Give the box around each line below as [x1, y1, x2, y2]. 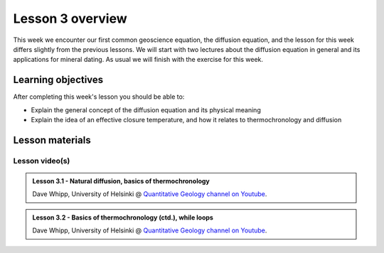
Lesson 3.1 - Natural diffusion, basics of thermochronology [32, 176, 210, 185]
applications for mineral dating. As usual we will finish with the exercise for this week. [13, 55, 263, 64]
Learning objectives [13, 74, 104, 86]
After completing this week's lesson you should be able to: [13, 92, 185, 101]
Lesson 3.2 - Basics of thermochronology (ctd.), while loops [32, 213, 213, 222]
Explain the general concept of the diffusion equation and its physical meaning [31, 105, 261, 114]
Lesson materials [13, 134, 92, 146]
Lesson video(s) [13, 156, 70, 166]
